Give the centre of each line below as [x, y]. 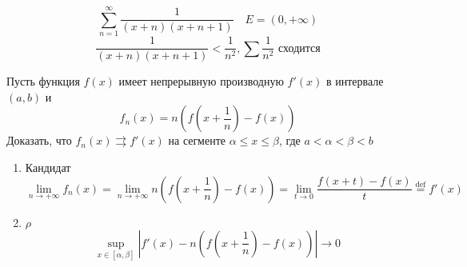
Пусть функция [43, 81]
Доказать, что [39, 140]
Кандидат [48, 167]
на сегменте [197, 140]
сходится [299, 48]
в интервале [355, 81]
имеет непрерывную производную [201, 81]
